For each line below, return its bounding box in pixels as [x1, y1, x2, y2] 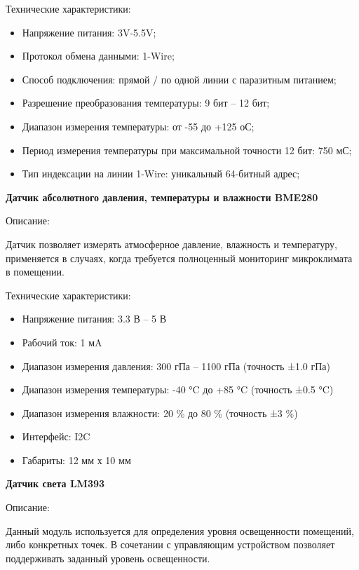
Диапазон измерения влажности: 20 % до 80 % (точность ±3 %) [22, 405, 298, 420]
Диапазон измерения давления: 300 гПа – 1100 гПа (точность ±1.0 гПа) [22, 358, 330, 373]
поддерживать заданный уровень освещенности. [6, 550, 210, 565]
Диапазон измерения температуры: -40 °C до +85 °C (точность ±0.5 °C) [22, 382, 334, 397]
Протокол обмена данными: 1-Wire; [22, 48, 175, 63]
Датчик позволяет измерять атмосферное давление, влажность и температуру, [6, 236, 337, 251]
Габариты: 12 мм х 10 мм [22, 452, 131, 467]
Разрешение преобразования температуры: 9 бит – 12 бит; [22, 95, 270, 110]
